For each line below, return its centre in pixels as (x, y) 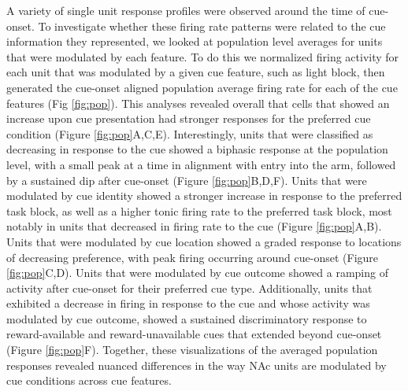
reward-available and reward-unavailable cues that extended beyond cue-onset (194, 334)
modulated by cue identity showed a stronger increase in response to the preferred (204, 195)
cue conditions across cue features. (89, 380)
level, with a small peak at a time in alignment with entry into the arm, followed (201, 164)
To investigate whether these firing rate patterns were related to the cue (212, 26)
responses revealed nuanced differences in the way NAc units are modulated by (197, 365)
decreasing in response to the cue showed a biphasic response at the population (197, 149)
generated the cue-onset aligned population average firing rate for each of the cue (202, 87)
